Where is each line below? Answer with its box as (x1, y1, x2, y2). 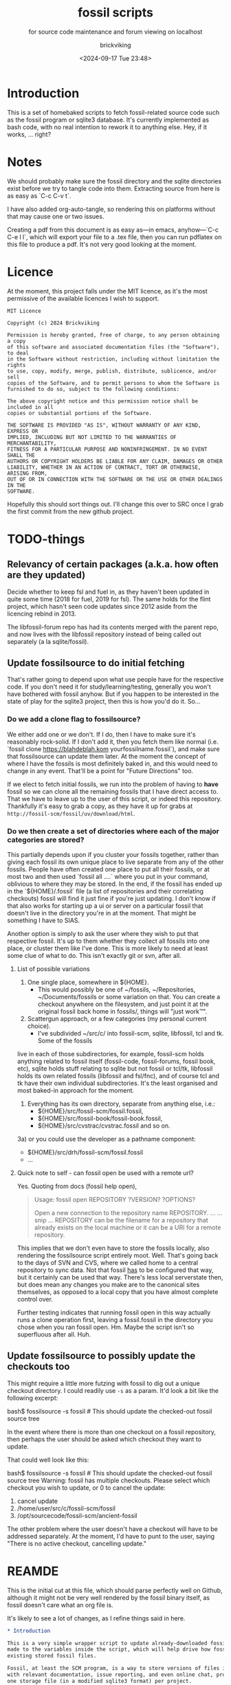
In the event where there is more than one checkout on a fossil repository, (7, 1427, 217, 1436)
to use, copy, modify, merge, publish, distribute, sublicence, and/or (7, 368, 217, 375)
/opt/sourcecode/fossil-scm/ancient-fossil (16, 1511, 137, 1519)
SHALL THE (7, 451, 36, 458)
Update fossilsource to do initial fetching (7, 657, 185, 669)
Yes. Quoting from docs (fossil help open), (16, 1182, 137, 1190)
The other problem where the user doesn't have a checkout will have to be (7, 1524, 219, 1533)
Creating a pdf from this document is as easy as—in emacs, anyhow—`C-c (7, 225, 219, 234)
